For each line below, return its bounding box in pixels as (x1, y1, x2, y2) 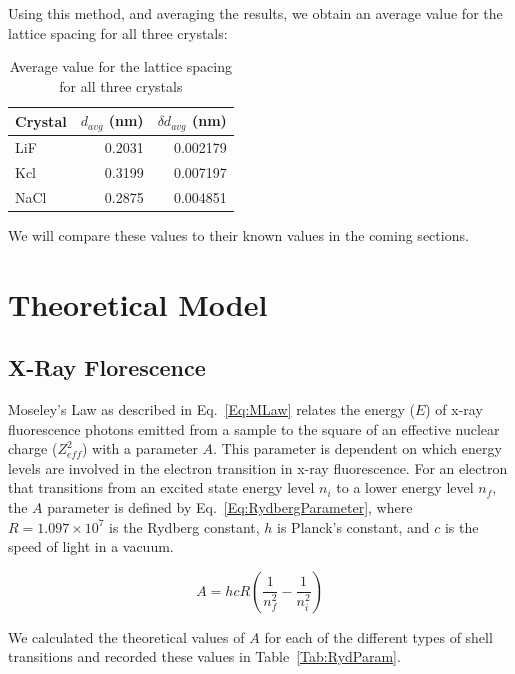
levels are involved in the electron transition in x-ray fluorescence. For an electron (8, 457, 508, 478)
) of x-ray (425, 399, 483, 420)
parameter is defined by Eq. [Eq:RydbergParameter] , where (47, 497, 413, 517)
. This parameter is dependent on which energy (213, 438, 502, 459)
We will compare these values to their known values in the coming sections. (8, 224, 469, 245)
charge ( (8, 438, 58, 459)
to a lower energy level (336, 477, 474, 498)
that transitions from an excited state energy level (8, 477, 315, 498)
